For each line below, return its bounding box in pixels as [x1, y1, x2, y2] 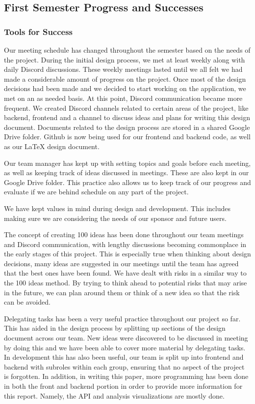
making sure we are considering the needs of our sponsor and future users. [4, 213, 227, 223]
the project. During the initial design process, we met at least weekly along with [4, 54, 245, 64]
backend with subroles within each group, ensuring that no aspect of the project [4, 361, 245, 372]
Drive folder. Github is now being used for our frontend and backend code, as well [4, 131, 251, 142]
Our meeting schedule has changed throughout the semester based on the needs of [4, 45, 251, 55]
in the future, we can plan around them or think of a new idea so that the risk [4, 287, 240, 297]
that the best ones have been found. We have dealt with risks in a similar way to [4, 268, 247, 278]
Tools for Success [4, 25, 73, 37]
